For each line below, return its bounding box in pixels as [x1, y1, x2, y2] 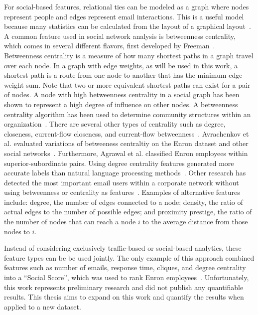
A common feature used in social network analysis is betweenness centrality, [4, 30, 236, 41]
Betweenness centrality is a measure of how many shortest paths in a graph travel [4, 50, 254, 60]
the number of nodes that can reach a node [4, 216, 136, 227]
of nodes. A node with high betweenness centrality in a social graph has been [4, 89, 240, 100]
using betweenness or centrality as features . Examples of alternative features [4, 187, 240, 197]
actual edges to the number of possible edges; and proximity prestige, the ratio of [4, 206, 252, 217]
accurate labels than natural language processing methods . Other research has [4, 167, 246, 178]
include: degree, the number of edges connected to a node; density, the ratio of [4, 196, 243, 207]
